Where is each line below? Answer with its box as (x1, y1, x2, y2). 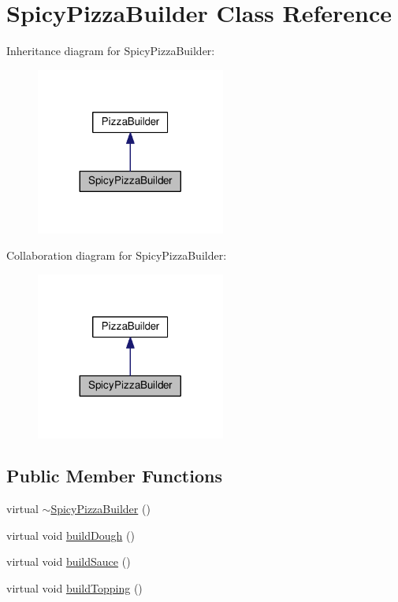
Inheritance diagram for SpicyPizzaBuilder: (6, 42, 215, 59)
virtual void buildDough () (6, 526, 135, 543)
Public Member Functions (6, 464, 222, 488)
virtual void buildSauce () (6, 553, 131, 570)
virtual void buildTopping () (6, 580, 143, 596)
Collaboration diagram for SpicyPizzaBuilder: (6, 247, 227, 264)
